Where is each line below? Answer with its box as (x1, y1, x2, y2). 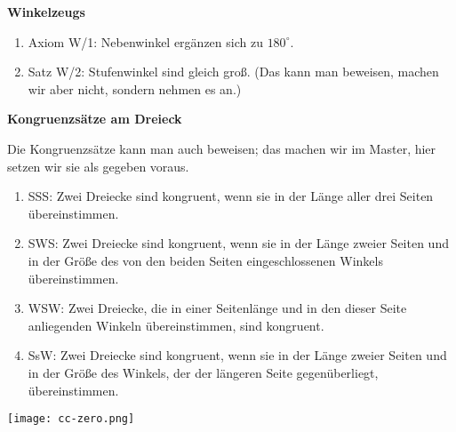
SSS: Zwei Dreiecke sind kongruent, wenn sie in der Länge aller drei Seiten (28, 187, 434, 205)
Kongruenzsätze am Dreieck (7, 109, 182, 128)
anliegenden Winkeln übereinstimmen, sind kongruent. (28, 316, 324, 334)
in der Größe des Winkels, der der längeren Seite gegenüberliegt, (28, 363, 379, 381)
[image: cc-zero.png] (7, 412, 135, 426)
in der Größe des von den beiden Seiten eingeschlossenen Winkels (28, 251, 383, 269)
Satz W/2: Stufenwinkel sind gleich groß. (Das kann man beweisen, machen (28, 62, 439, 81)
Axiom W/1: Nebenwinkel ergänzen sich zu (28, 32, 263, 51)
